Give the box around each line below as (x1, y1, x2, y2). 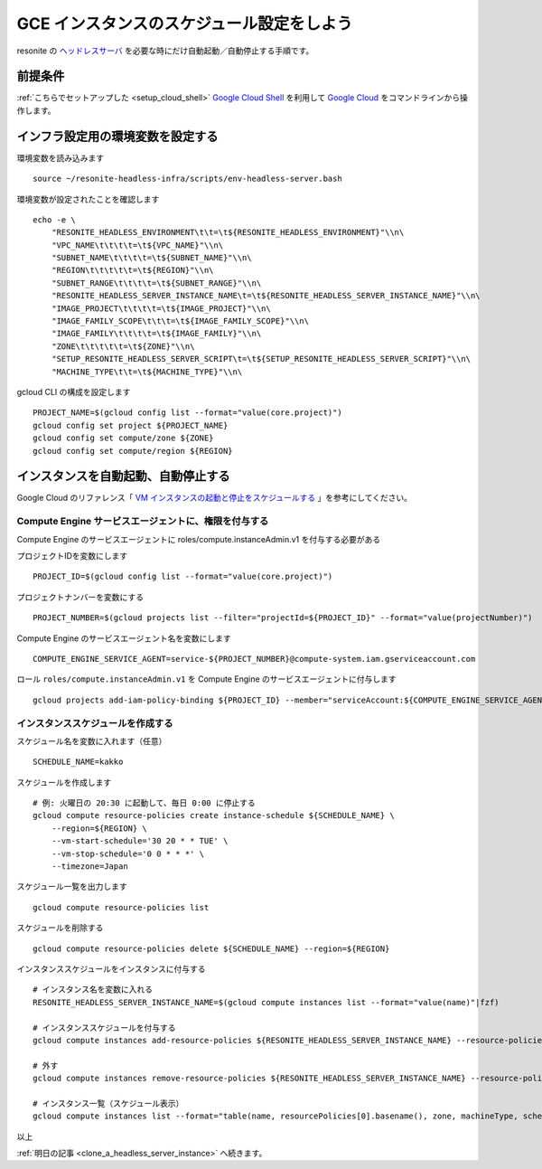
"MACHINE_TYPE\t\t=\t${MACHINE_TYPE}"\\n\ (51, 366, 243, 377)
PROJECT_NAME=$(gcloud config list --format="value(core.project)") (33, 408, 342, 418)
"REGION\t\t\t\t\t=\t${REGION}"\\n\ (51, 265, 214, 276)
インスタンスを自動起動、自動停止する (16, 468, 230, 484)
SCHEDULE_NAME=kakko (33, 757, 124, 768)
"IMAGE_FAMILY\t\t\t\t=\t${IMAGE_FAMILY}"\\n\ (51, 328, 262, 339)
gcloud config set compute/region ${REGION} (33, 446, 234, 456)
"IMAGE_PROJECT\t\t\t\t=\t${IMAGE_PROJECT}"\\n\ (51, 303, 271, 314)
